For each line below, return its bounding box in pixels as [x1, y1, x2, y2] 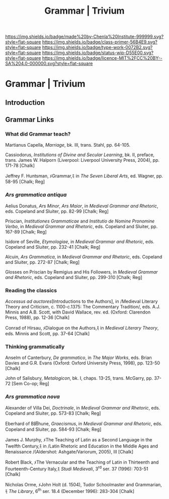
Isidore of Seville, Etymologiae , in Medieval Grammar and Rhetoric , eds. [5, 238, 154, 245]
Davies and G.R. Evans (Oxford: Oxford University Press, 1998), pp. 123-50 [5, 360, 160, 366]
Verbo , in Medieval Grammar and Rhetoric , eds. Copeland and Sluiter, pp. [5, 223, 158, 230]
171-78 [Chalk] [5, 162, 35, 169]
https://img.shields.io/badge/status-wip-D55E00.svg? [42, 50, 154, 56]
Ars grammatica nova [5, 393, 60, 400]
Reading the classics [5, 287, 57, 294]
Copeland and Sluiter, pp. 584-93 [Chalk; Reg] [5, 426, 102, 432]
